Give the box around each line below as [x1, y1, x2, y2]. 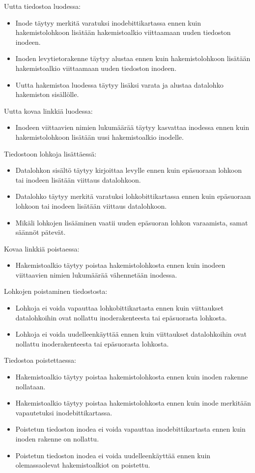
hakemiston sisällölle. [15, 89, 79, 99]
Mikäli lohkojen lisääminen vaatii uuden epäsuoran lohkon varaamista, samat [15, 217, 248, 227]
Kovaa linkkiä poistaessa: [4, 243, 80, 253]
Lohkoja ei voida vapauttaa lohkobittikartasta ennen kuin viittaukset [15, 303, 224, 313]
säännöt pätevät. [15, 227, 66, 237]
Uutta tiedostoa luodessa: [4, 1, 81, 11]
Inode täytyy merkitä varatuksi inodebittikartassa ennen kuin [15, 17, 201, 28]
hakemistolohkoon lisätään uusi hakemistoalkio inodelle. [15, 131, 184, 142]
